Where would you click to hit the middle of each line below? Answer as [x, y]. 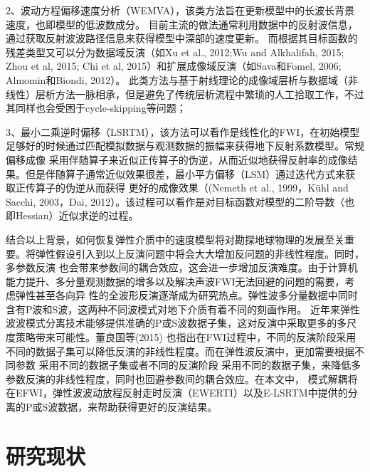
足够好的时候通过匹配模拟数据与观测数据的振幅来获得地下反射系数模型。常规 [185, 146]
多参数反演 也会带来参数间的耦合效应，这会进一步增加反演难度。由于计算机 [182, 267]
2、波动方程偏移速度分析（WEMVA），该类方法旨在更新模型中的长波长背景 [180, 10]
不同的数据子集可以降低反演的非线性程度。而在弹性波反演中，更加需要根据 [180, 351]
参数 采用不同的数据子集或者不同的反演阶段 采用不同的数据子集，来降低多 [188, 365]
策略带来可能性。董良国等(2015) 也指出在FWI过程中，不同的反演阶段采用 [186, 337]
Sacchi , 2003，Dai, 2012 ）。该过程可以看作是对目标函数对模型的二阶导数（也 [180, 201]
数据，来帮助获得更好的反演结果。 [138, 407]
